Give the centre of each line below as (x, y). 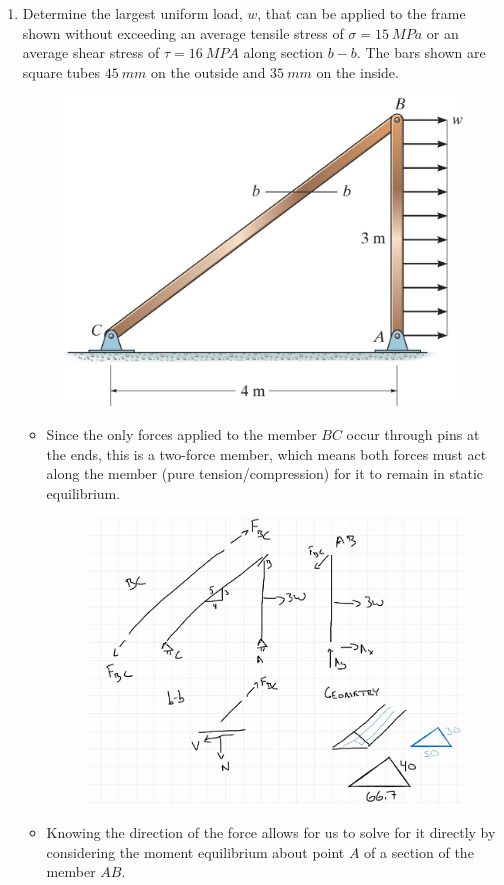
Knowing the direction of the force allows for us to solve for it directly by (271, 831)
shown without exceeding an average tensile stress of (183, 32)
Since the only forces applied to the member (181, 434)
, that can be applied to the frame (361, 13)
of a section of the (419, 851)
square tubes (61, 71)
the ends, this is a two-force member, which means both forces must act (266, 453)
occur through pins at (413, 434)
